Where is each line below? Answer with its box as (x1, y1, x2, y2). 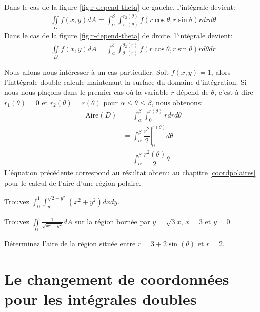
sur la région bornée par (74, 216, 150, 226)
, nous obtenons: (151, 96, 203, 107)
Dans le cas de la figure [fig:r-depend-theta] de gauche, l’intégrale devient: (4, 2, 235, 12)
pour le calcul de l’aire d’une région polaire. (4, 177, 141, 188)
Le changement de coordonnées (4, 268, 229, 289)
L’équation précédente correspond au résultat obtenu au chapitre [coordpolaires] (4, 167, 256, 178)
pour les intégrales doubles (4, 288, 197, 309)
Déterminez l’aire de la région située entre (4, 238, 136, 248)
